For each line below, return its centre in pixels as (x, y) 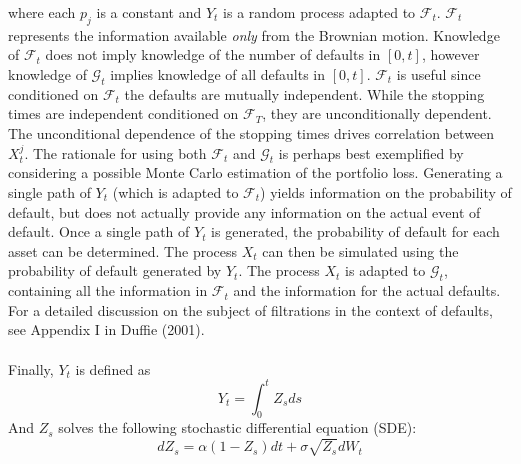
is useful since (438, 73)
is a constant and (149, 12)
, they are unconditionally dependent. (377, 113)
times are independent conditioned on (123, 113)
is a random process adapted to (319, 12)
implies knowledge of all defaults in (218, 73)
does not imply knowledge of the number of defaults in (213, 54)
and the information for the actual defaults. (367, 290)
